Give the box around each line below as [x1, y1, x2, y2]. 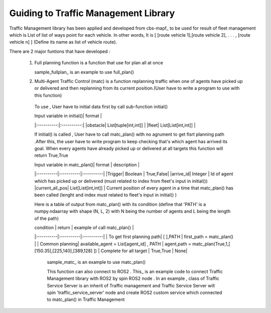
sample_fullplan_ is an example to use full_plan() [34, 69, 134, 75]
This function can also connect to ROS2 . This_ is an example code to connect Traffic [47, 268, 223, 274]
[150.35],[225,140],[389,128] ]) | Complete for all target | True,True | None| [34, 248, 188, 254]
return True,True [34, 152, 69, 158]
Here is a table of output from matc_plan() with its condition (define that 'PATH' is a [34, 201, 206, 207]
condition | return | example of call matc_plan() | [34, 224, 134, 231]
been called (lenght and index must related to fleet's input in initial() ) [34, 192, 177, 198]
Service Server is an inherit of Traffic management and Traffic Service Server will [47, 282, 215, 288]
